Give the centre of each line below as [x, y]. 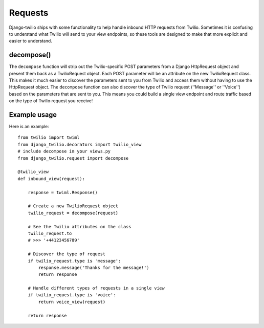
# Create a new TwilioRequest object [73, 206]
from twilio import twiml [49, 138]
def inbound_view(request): [51, 179]
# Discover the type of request [66, 254]
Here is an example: [29, 127]
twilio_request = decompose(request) [73, 213]
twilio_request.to [50, 233]
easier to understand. [31, 41]
